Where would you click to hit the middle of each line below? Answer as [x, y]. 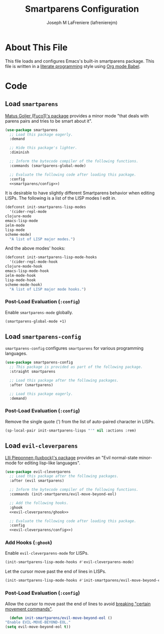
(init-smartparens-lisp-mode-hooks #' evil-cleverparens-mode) [70, 562]
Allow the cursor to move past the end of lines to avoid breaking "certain [78, 604]
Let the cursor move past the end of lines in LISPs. [56, 571]
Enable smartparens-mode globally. [39, 312]
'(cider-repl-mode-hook [33, 262]
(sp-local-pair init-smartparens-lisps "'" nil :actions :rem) [71, 430]
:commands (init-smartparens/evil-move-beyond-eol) [63, 494]
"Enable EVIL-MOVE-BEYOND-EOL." [38, 622]
